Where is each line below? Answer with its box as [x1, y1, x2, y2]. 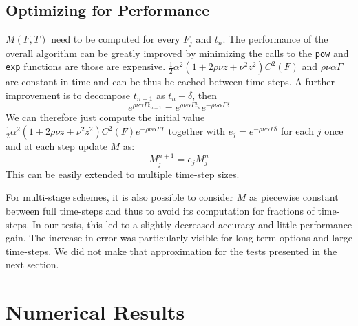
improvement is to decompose [6, 87, 130, 102]
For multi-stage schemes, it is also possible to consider [6, 190, 234, 204]
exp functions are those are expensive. [6, 59, 166, 74]
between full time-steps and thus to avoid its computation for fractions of [6, 204, 315, 218]
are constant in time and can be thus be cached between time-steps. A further [6, 74, 335, 89]
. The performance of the [222, 32, 328, 46]
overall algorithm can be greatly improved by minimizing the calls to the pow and [6, 45, 349, 60]
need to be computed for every [51, 32, 180, 46]
